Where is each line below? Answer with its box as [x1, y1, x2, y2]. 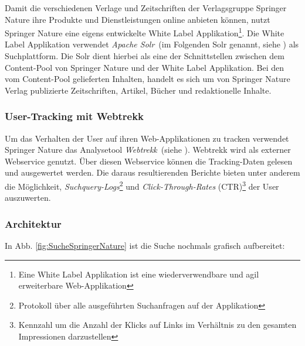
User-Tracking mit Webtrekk [5, 109, 144, 124]
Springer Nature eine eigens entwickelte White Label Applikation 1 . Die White [5, 25, 284, 39]
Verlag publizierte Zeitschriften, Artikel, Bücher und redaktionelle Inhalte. [5, 84, 272, 96]
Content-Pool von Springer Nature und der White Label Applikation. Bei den [5, 61, 284, 73]
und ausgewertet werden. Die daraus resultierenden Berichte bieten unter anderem [5, 166, 300, 179]
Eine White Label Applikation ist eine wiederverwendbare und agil [18, 268, 259, 280]
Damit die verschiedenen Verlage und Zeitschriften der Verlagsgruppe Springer [5, 2, 287, 13]
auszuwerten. [5, 191, 51, 204]
